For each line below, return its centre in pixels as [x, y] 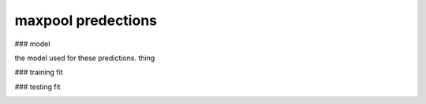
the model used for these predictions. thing [85, 58]
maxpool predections [86, 20]
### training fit [39, 72]
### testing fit [37, 87]
